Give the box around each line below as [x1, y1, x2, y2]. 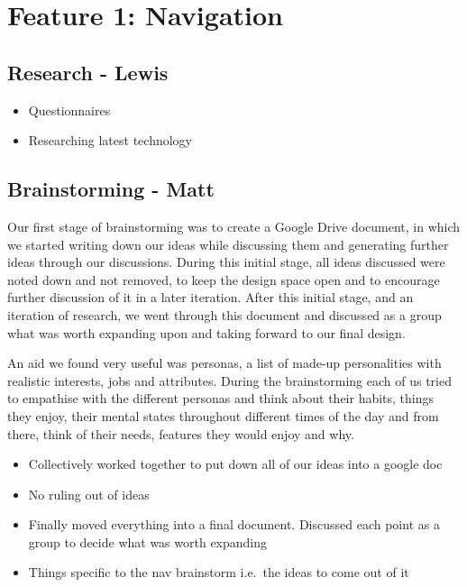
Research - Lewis [7, 58, 169, 86]
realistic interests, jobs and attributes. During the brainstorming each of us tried [7, 371, 452, 390]
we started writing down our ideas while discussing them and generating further [7, 234, 449, 253]
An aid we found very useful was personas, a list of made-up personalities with [7, 353, 442, 372]
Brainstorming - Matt [7, 175, 215, 203]
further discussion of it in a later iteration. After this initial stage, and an [7, 288, 414, 307]
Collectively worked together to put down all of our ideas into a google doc [28, 454, 443, 473]
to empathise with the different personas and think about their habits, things [7, 389, 435, 408]
